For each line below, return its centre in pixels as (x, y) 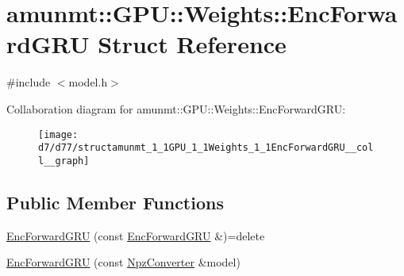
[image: (58, 134)
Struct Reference (192, 44)
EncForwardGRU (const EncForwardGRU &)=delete (136, 235)
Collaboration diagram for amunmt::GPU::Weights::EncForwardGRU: (176, 108)
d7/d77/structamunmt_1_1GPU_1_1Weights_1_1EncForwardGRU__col (206, 148)
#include (29, 82)
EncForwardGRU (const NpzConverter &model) (123, 262)
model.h (88, 82)
